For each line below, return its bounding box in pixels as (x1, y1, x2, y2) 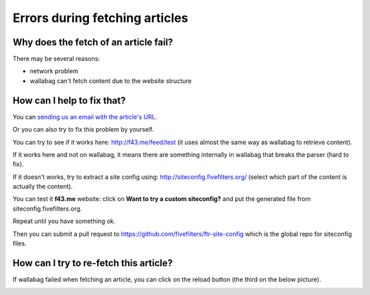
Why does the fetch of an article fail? (12, 36, 173, 48)
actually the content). (12, 182, 73, 191)
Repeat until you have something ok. (12, 217, 116, 226)
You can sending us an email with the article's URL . (12, 113, 158, 121)
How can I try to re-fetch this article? (12, 257, 173, 269)
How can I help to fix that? (12, 95, 126, 106)
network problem (29, 67, 79, 75)
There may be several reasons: (12, 55, 101, 63)
